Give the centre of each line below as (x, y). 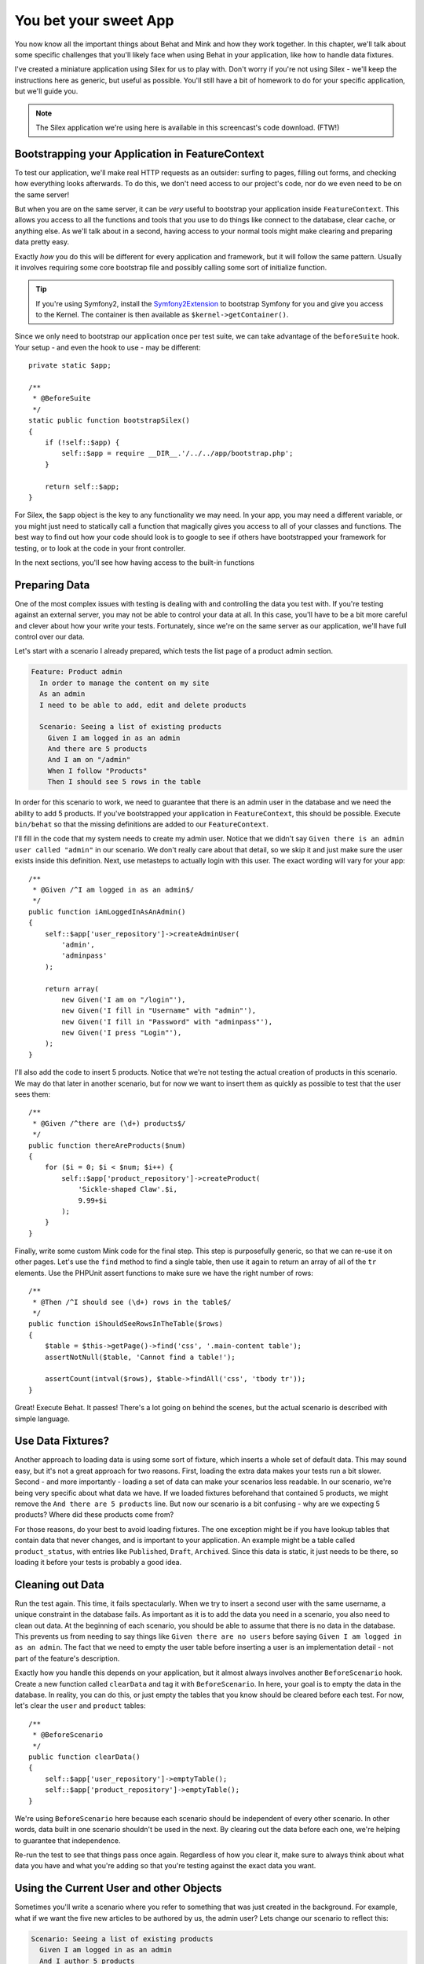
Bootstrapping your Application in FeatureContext (139, 154)
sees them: (33, 1094)
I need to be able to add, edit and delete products (143, 705)
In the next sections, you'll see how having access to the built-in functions (135, 562)
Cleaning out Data (60, 1584)
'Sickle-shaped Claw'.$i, (128, 1189)
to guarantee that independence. (68, 1840)
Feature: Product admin (77, 672)
